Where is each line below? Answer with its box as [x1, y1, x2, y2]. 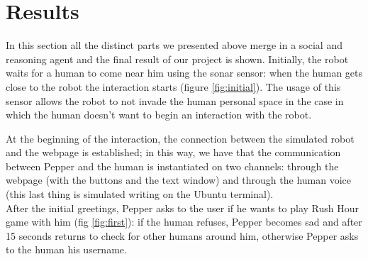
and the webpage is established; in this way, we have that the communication [6, 145, 341, 160]
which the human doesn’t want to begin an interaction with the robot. [6, 107, 312, 122]
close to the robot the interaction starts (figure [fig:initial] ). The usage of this [6, 79, 341, 94]
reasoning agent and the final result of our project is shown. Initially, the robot [6, 51, 349, 66]
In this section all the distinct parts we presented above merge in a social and [6, 38, 342, 53]
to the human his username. [6, 242, 127, 257]
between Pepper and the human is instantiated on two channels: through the [6, 158, 339, 173]
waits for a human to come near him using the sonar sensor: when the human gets [6, 65, 363, 80]
